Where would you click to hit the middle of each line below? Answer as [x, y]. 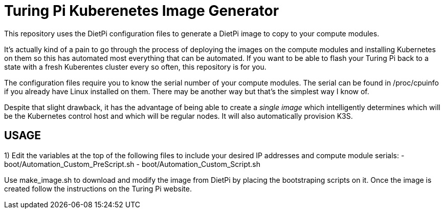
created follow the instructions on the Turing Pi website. [98, 188]
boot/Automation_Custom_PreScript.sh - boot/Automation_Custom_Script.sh [132, 164]
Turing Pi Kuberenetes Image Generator [142, 11]
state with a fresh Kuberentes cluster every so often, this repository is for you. [135, 67]
